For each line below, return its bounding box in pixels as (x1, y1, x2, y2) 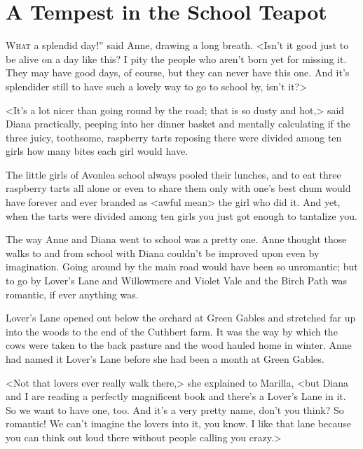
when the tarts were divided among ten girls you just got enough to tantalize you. (6, 208, 358, 223)
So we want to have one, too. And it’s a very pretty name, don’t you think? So (6, 402, 344, 417)
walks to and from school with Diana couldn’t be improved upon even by (6, 245, 320, 260)
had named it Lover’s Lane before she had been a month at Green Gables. (6, 352, 324, 366)
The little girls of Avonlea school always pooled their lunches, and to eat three (6, 167, 341, 181)
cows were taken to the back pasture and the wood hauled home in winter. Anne (6, 338, 352, 352)
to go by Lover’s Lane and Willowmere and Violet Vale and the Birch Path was (6, 273, 348, 288)
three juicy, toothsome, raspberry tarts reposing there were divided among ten (6, 130, 342, 144)
